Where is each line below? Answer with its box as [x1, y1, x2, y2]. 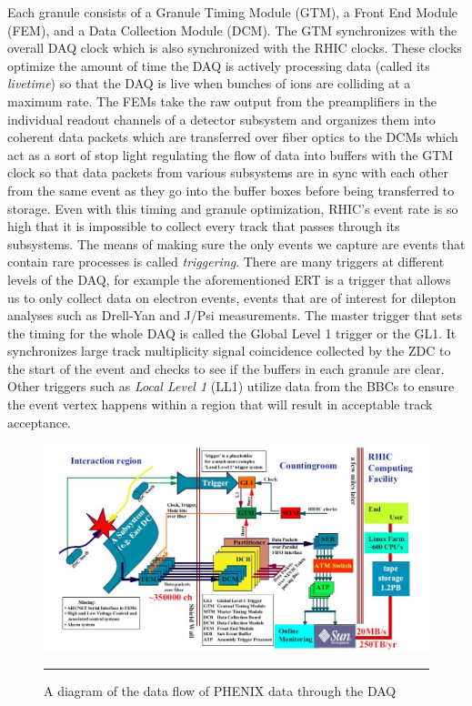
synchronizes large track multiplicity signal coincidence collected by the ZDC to [7, 341, 451, 360]
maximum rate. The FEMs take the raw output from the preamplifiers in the [7, 91, 437, 110]
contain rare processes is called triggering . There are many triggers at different [7, 252, 445, 271]
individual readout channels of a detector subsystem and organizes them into [7, 109, 436, 128]
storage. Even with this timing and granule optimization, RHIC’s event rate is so [7, 198, 458, 217]
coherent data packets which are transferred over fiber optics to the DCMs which [7, 127, 458, 146]
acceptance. [7, 412, 71, 431]
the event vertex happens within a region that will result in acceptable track [7, 395, 433, 414]
